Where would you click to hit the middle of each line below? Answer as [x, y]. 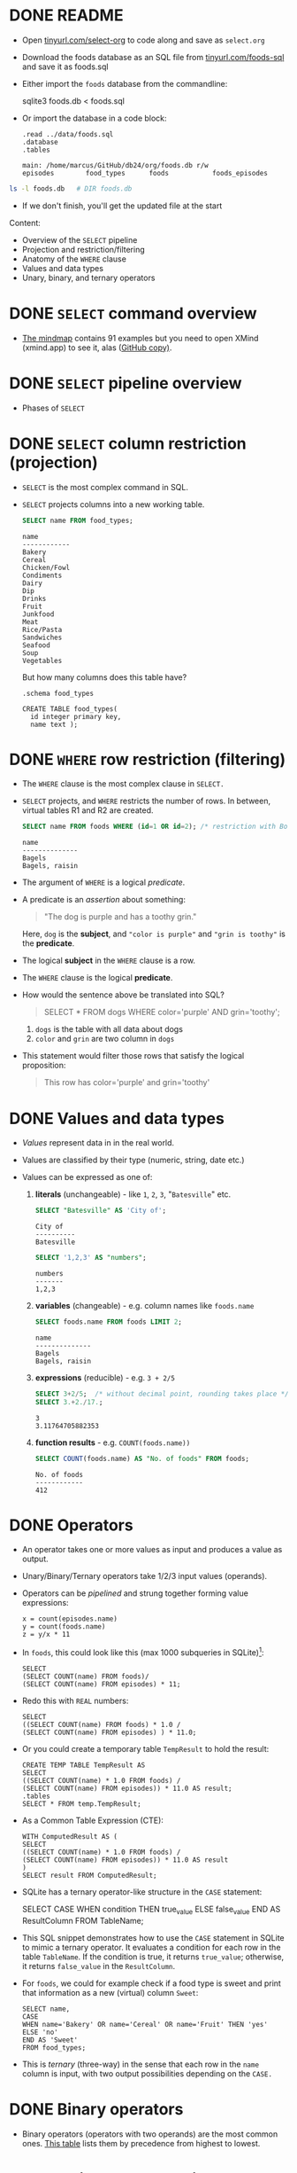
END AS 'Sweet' [50, 2040]
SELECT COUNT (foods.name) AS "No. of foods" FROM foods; [142, 1458]
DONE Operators [72, 1525]
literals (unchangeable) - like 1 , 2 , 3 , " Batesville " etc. [133, 1194]
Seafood [36, 645]
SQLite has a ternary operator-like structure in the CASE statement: [142, 1892]
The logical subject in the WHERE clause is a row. [109, 961]
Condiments [42, 575]
